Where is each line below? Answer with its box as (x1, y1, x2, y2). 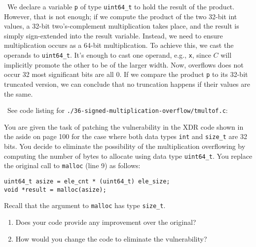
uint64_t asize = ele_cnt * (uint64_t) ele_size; (4, 177, 170, 185)
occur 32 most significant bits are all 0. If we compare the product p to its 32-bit (4, 69, 248, 79)
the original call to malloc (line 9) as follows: (4, 160, 141, 171)
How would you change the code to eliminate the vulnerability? (15, 233, 207, 244)
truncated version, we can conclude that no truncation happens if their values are (4, 78, 250, 89)
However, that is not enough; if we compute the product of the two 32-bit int (4, 11, 237, 21)
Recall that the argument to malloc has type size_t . (4, 200, 166, 211)
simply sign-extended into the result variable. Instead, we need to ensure (4, 30, 223, 40)
